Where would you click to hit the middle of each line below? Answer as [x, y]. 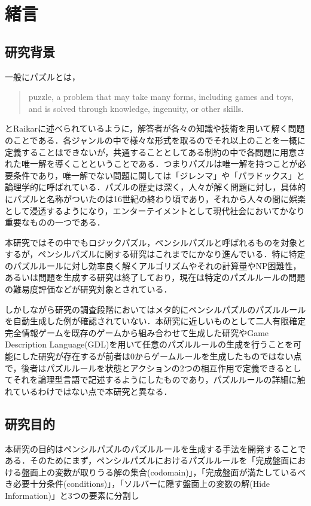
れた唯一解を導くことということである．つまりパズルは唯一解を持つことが [151, 164]
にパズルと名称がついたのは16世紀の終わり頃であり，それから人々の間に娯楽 [155, 198]
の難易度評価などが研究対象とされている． [89, 289]
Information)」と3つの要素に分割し [72, 495]
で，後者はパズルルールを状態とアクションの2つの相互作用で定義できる [145, 368]
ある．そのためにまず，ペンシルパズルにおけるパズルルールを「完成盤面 [147, 460]
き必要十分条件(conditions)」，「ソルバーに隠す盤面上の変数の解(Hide [138, 484]
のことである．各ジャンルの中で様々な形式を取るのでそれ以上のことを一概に [155, 140]
